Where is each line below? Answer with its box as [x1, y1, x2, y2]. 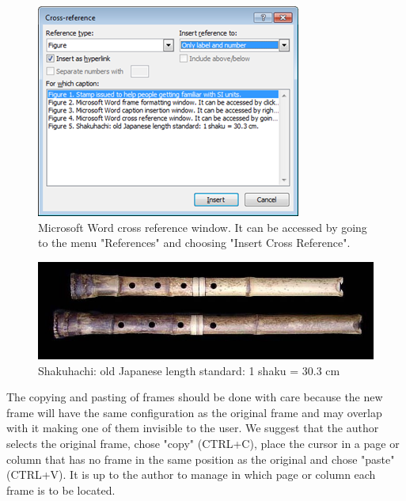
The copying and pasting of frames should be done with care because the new [6, 389, 383, 405]
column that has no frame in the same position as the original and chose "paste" [6, 450, 395, 467]
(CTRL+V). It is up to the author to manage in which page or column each [6, 466, 376, 483]
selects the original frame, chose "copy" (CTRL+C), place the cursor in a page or [6, 435, 400, 451]
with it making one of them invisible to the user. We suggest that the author [6, 419, 379, 436]
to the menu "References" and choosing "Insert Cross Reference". [38, 234, 351, 251]
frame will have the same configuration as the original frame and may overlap [6, 404, 382, 420]
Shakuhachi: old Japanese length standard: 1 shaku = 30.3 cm [38, 362, 340, 378]
